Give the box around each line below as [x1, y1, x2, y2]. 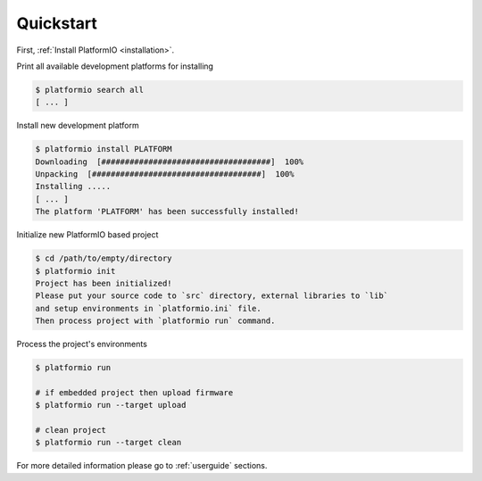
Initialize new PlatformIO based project [16, 229, 159, 240]
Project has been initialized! [35, 278, 173, 288]
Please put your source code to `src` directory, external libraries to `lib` [35, 291, 388, 301]
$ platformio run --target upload [35, 400, 187, 411]
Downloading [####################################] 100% [35, 156, 304, 167]
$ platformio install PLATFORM [35, 144, 173, 154]
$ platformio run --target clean [35, 437, 182, 448]
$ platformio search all [35, 85, 145, 95]
